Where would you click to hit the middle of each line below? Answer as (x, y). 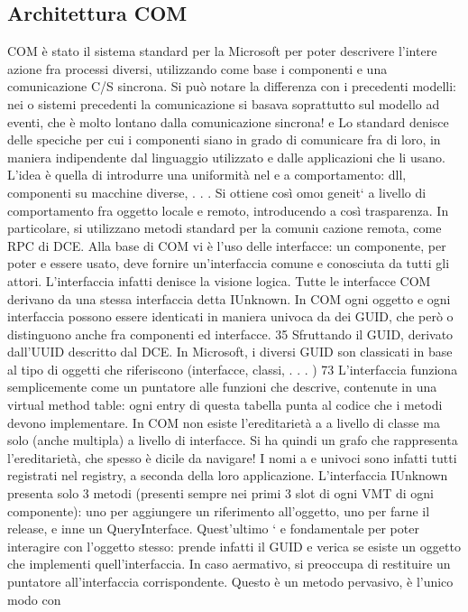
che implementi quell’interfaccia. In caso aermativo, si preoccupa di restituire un (229, 564)
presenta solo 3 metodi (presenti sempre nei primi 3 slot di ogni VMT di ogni (221, 493)
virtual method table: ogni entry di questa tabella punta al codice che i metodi (225, 405)
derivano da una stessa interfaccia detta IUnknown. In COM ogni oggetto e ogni (229, 298)
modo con (34, 599)
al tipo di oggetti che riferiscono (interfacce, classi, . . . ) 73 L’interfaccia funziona (233, 369)
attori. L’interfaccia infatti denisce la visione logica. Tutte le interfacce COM (219, 280)
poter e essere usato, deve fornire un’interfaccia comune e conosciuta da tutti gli (229, 263)
